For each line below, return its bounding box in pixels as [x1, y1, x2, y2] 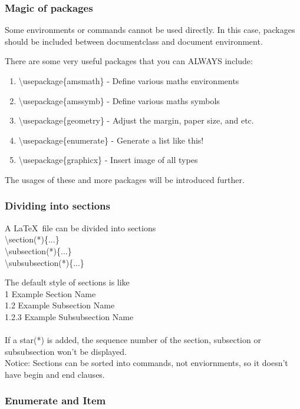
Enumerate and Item [5, 393, 106, 408]
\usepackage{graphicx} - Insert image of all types [18, 154, 198, 166]
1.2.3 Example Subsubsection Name [5, 310, 134, 322]
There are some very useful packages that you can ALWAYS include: [5, 55, 253, 67]
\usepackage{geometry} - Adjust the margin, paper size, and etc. [18, 114, 254, 127]
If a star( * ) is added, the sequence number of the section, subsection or [5, 334, 261, 346]
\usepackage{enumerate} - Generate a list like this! [18, 134, 204, 146]
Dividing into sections [5, 198, 110, 213]
